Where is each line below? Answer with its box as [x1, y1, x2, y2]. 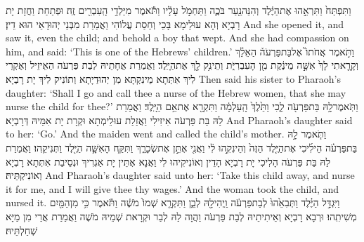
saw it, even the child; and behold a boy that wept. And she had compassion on [6, 30, 349, 45]
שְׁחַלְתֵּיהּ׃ [6, 222, 38, 237]
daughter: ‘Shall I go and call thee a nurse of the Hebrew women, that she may [6, 85, 346, 100]
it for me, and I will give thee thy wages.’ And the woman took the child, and [6, 181, 339, 196]
